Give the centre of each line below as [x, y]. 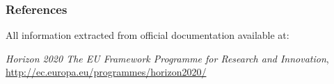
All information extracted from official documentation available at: [148, 35]
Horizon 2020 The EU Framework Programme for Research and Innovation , [167, 58]
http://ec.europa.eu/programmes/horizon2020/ [106, 72]
